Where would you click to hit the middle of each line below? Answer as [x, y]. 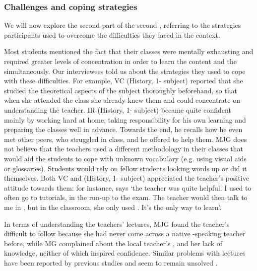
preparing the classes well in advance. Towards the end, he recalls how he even [123, 129]
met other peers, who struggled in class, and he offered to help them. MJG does [126, 139]
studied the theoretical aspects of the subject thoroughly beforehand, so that [121, 90]
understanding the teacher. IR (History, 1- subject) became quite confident [118, 109]
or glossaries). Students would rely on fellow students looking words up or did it [126, 168]
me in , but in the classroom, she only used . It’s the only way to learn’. [113, 207]
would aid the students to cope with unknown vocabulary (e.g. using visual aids [125, 158]
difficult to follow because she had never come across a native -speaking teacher [125, 234]
